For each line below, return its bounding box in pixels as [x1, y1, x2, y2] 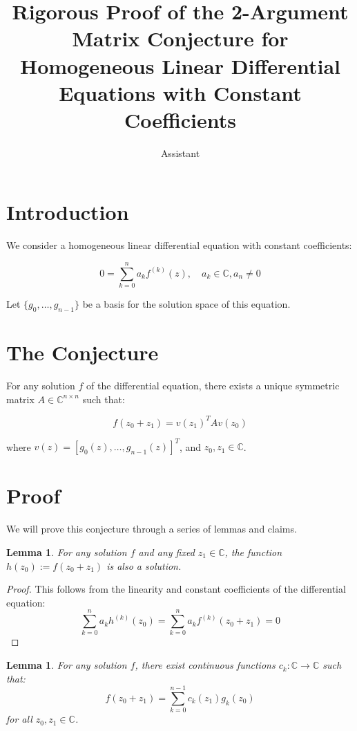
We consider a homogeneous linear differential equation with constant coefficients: [6, 238, 352, 252]
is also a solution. [106, 558, 182, 573]
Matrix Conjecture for [72, 24, 289, 53]
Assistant [160, 145, 200, 160]
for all [6, 712, 32, 726]
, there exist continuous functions [135, 658, 276, 672]
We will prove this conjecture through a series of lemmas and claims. [6, 521, 297, 536]
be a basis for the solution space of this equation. [82, 297, 291, 311]
